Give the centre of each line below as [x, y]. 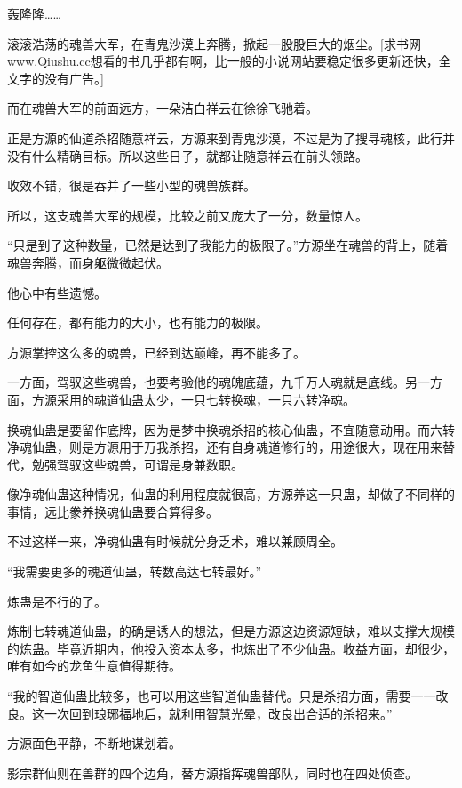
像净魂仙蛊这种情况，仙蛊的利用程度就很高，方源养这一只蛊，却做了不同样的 [231, 494]
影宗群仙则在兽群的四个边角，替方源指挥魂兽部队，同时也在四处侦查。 [212, 772]
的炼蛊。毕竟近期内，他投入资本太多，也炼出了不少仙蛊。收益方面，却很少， [231, 648]
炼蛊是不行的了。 [57, 601]
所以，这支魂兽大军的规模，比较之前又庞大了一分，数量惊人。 [187, 215]
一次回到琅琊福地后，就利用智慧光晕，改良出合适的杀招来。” [218, 713]
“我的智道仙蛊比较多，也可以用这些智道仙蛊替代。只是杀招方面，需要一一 [222, 696]
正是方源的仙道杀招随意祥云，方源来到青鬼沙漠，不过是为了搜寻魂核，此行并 [231, 137]
